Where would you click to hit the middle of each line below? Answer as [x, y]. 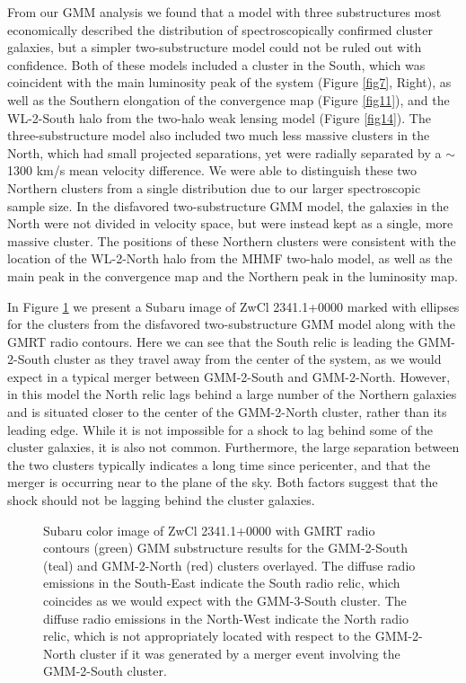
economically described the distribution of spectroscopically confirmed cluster [220, 29]
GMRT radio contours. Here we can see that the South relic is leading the [211, 341]
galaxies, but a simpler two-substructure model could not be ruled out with [215, 47]
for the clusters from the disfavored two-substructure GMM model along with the [231, 324]
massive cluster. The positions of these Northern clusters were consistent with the [232, 240]
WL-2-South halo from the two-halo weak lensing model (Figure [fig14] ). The [219, 117]
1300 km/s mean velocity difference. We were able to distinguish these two [212, 170]
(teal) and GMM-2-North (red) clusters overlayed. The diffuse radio [229, 565]
